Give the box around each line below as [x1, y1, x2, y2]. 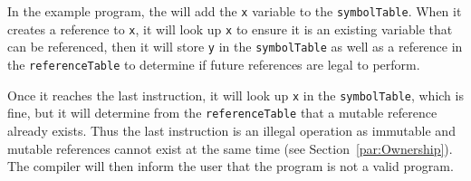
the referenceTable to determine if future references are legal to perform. [7, 54, 420, 73]
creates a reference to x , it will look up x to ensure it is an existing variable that [7, 19, 453, 38]
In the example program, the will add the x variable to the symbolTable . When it [7, 2, 462, 20]
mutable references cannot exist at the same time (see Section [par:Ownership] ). [7, 138, 453, 157]
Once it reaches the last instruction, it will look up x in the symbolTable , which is [7, 85, 464, 104]
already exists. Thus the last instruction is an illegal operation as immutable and [7, 120, 456, 139]
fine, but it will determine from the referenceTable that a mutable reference [7, 103, 437, 122]
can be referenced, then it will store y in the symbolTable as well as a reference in [7, 37, 463, 56]
